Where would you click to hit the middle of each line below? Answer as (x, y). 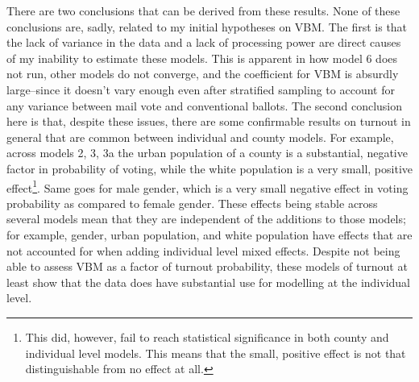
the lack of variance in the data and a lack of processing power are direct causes (204, 42)
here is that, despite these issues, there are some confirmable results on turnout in (209, 121)
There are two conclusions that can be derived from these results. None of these (203, 10)
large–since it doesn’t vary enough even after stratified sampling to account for (201, 89)
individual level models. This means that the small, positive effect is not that (216, 353)
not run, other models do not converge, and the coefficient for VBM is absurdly (203, 74)
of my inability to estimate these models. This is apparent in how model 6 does (202, 58)
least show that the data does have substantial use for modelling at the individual (209, 282)
